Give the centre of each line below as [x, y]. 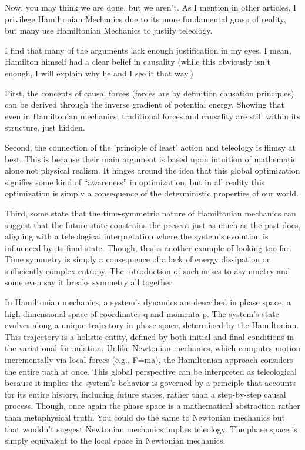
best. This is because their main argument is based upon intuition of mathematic [151, 159]
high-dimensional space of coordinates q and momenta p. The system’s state [142, 313]
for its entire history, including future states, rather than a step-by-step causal [145, 394]
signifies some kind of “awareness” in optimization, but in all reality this [135, 181]
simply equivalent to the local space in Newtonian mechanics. [115, 440]
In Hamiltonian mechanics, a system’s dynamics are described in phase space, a [148, 302]
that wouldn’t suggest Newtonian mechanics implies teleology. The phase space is [151, 429]
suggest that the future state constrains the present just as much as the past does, [153, 224]
